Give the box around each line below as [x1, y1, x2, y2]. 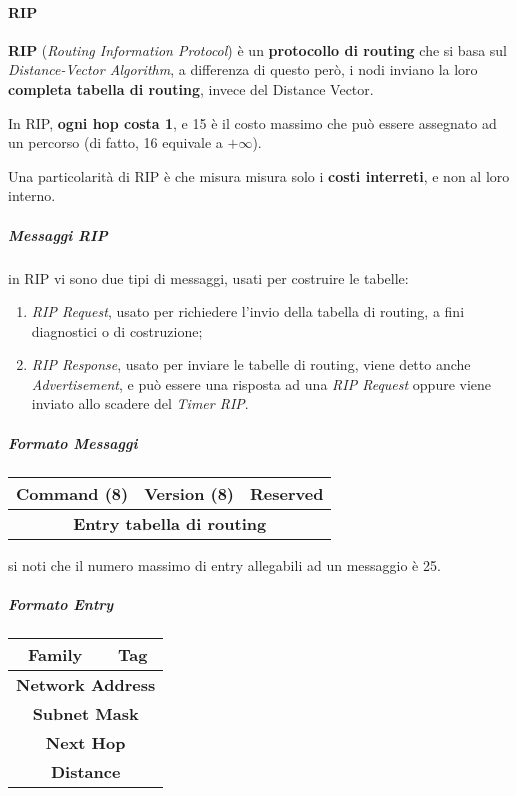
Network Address [16, 672, 156, 696]
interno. [8, 185, 56, 206]
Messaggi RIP [8, 224, 108, 245]
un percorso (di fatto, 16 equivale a [8, 132, 223, 153]
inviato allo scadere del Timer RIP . [31, 393, 249, 414]
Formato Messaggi [8, 432, 138, 453]
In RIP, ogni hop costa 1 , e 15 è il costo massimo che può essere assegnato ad [8, 112, 497, 133]
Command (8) [16, 481, 129, 505]
